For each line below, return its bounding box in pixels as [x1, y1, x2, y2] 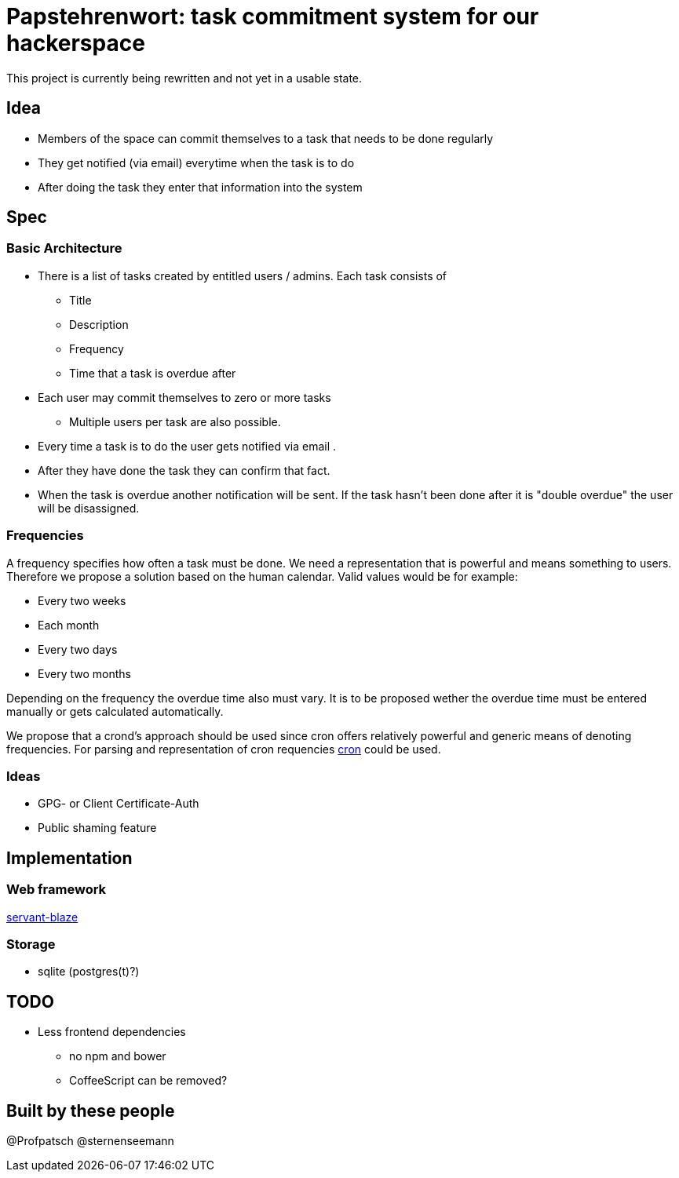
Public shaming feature [38, 821, 157, 835]
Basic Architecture [6, 240, 122, 257]
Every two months [38, 666, 131, 680]
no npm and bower [69, 1049, 166, 1063]
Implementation [6, 848, 133, 868]
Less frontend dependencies [38, 1025, 186, 1039]
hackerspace [6, 30, 145, 57]
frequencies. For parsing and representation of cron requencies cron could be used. [6, 742, 441, 756]
